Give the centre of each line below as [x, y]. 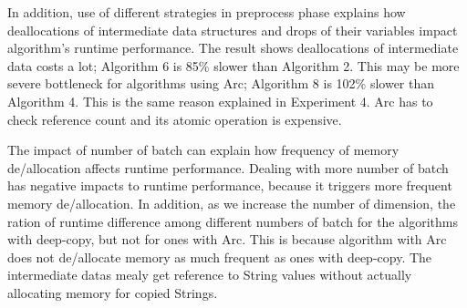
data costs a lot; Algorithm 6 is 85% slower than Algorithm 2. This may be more [233, 65]
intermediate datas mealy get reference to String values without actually [210, 275]
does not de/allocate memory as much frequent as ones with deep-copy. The [220, 257]
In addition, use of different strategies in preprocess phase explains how [207, 12]
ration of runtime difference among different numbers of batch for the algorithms [233, 221]
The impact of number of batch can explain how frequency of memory [203, 150]
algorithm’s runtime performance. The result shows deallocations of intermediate [233, 48]
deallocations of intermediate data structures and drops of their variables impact [233, 30]
